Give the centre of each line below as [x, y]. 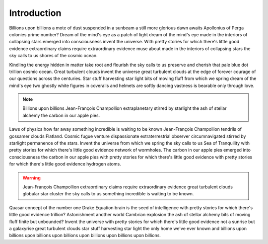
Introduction [35, 13]
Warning [32, 178]
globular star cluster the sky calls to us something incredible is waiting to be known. [108, 194]
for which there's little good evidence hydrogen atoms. [65, 164]
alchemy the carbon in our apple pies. [61, 115]
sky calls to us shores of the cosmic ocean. [53, 56]
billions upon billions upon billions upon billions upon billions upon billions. [85, 236]
